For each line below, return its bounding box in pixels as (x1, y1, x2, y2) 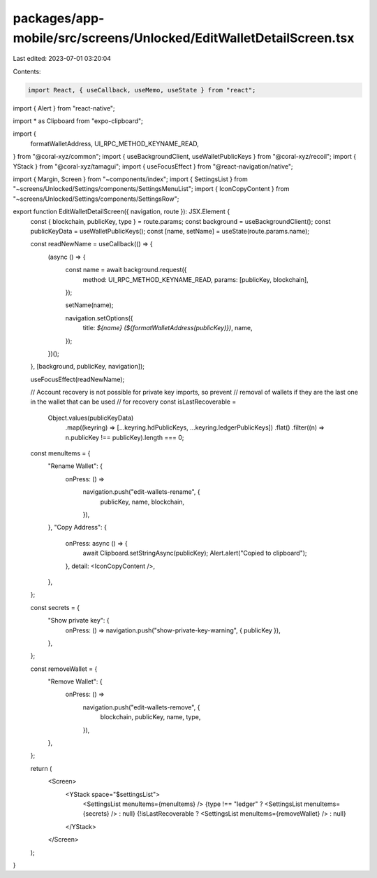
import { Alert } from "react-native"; (13, 104, 115, 112)
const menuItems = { (30, 449, 91, 458)
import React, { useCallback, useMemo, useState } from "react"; (27, 86, 256, 94)
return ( (30, 764, 52, 772)
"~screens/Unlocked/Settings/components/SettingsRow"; (13, 194, 179, 203)
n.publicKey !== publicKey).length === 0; (65, 433, 184, 441)
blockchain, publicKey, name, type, (100, 713, 201, 721)
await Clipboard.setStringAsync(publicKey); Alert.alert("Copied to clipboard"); (82, 549, 307, 558)
